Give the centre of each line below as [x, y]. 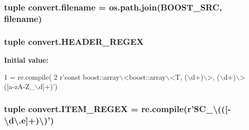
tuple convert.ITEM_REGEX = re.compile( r [98, 108]
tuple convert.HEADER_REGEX [74, 41]
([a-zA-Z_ [20, 86]
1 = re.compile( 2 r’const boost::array [62, 76]
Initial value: [26, 60]
